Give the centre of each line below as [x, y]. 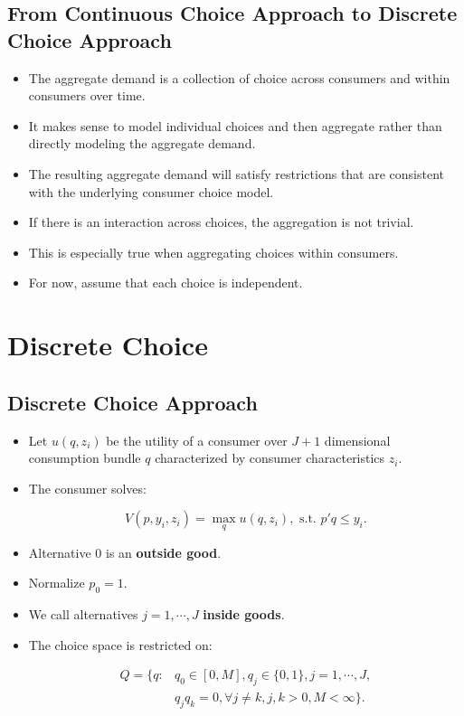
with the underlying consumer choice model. [151, 191]
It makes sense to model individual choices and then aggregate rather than [235, 125]
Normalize [57, 583]
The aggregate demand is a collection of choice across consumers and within [239, 77]
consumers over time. [87, 95]
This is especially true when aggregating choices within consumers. [213, 252]
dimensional [357, 440]
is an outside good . [164, 552]
